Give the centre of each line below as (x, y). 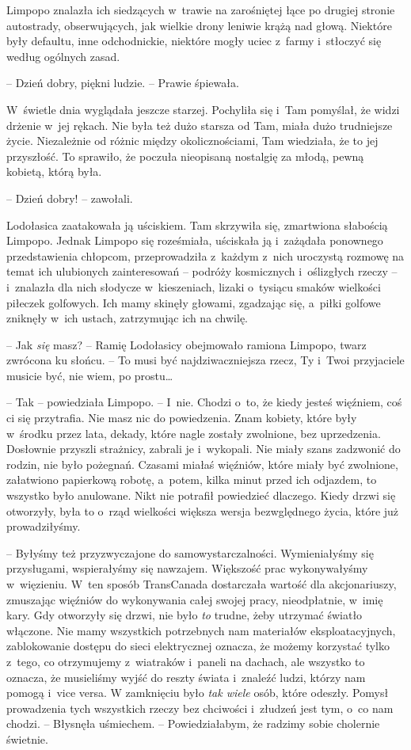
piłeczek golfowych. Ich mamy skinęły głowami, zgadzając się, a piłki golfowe (194, 302)
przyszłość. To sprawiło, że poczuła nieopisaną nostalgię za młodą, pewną (185, 156)
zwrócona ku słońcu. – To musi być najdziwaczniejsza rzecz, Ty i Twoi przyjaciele (205, 360)
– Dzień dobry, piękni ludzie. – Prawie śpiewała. (123, 83)
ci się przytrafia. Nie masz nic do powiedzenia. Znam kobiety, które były (182, 418)
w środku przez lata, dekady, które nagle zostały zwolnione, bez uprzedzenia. (194, 433)
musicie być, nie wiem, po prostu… (90, 375)
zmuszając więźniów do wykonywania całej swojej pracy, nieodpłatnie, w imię (195, 599)
